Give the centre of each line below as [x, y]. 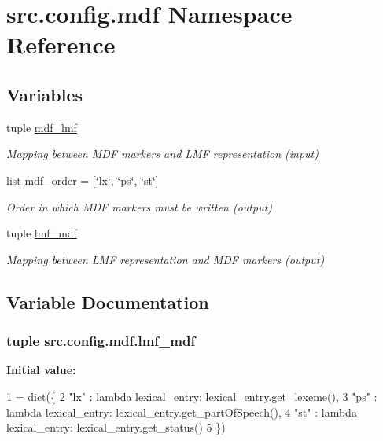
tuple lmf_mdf [42, 233]
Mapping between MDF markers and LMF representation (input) [162, 154]
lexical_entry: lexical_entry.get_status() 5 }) [116, 427]
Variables [45, 94]
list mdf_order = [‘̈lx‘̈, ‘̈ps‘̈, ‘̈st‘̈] [83, 180]
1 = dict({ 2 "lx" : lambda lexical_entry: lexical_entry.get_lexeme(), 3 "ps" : [192, 396]
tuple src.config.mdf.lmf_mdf [101, 341]
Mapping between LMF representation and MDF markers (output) [166, 259]
